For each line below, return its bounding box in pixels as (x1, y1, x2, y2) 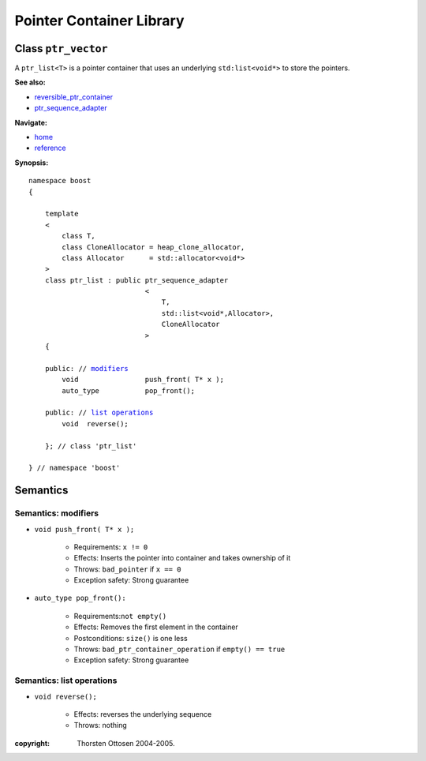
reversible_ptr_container (34, 92, 114, 102)
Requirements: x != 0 (73, 542, 148, 552)
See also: (14, 77, 47, 87)
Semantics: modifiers (14, 508, 99, 519)
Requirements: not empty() (73, 611, 167, 620)
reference (34, 143, 66, 153)
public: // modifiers (44, 364, 129, 373)
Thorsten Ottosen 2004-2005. (77, 738, 175, 748)
